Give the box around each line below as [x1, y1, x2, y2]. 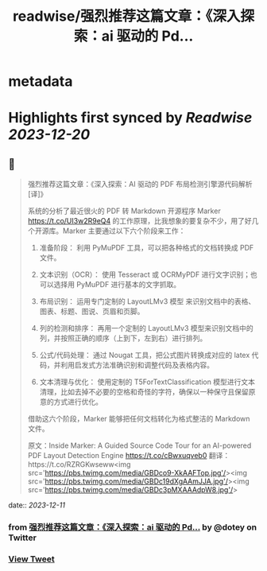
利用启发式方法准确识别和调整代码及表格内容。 [60, 360, 215, 370]
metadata [8, 72, 73, 91]
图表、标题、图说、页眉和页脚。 [39, 307, 145, 317]
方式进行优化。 [53, 397, 103, 406]
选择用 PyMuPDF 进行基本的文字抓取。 [53, 280, 181, 289]
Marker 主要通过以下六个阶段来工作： [62, 226, 186, 235]
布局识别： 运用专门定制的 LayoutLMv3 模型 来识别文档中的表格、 [39, 297, 256, 306]
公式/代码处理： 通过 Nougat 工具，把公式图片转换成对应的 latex [39, 351, 250, 360]
